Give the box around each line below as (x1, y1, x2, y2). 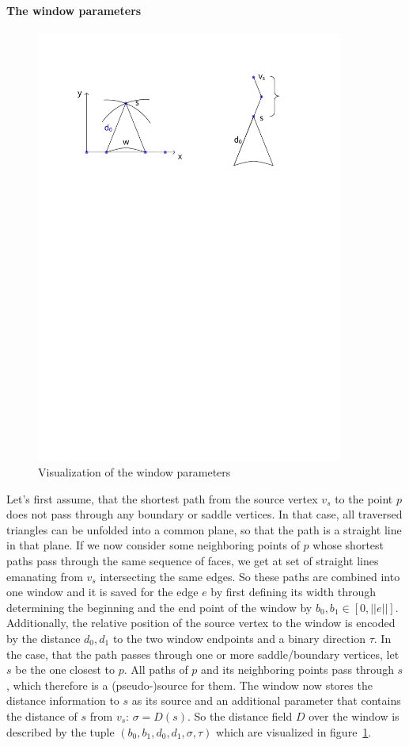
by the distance (6, 630, 81, 647)
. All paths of (123, 661, 188, 678)
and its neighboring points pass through (201, 661, 394, 678)
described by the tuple (6, 723, 115, 740)
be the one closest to (15, 661, 115, 678)
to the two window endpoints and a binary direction (112, 630, 365, 647)
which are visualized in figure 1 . (216, 723, 372, 740)
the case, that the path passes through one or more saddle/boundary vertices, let (6, 645, 400, 662)
